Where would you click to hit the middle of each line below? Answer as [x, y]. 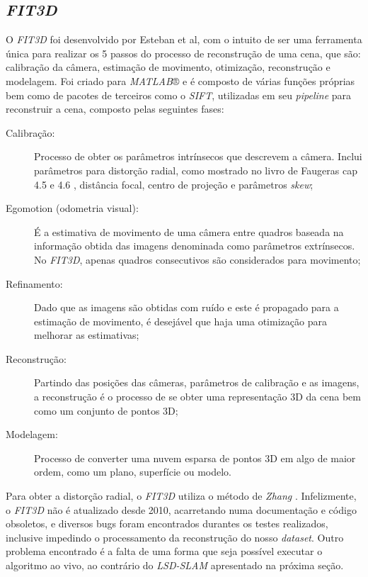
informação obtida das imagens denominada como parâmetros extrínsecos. [195, 246]
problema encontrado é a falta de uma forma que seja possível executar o [164, 551]
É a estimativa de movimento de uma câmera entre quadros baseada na [189, 231]
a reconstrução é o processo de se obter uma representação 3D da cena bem [197, 397]
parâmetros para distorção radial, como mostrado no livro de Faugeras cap [196, 170]
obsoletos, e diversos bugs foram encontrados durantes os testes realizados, [167, 523]
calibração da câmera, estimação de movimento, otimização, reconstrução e [168, 67]
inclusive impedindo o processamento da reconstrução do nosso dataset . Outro [175, 537]
